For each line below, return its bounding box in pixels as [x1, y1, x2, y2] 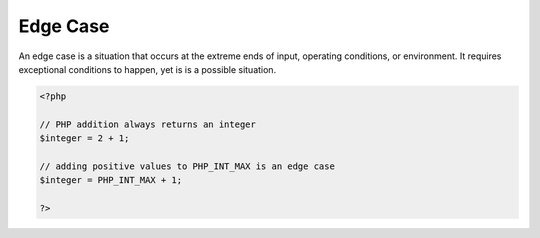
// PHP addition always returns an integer [39, 118, 257, 130]
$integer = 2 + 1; [39, 133, 130, 144]
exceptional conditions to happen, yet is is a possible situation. [18, 63, 277, 75]
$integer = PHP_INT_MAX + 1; [39, 175, 183, 186]
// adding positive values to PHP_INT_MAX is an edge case [39, 160, 335, 172]
